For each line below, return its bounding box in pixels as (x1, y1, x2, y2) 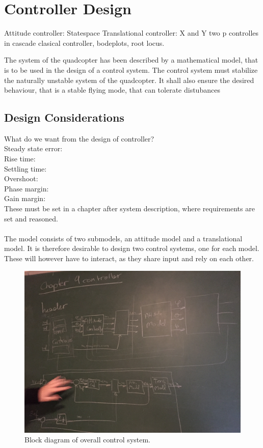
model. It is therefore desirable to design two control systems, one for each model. (4, 243, 259, 254)
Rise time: (4, 153, 36, 164)
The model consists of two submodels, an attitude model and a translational (4, 233, 243, 243)
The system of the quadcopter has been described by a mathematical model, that (4, 54, 258, 65)
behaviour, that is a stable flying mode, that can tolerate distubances (4, 85, 220, 95)
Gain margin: (4, 193, 46, 204)
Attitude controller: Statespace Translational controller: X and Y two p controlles (4, 27, 259, 38)
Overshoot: (4, 173, 38, 184)
